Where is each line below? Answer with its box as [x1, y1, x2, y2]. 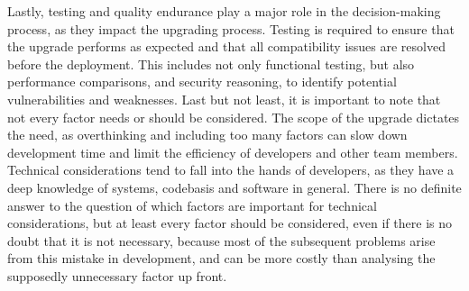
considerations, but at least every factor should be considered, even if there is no [7, 214, 452, 232]
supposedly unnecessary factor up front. [7, 266, 227, 285]
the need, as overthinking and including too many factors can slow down [7, 125, 408, 144]
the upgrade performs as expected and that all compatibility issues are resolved [7, 37, 446, 56]
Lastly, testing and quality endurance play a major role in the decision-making [7, 2, 441, 20]
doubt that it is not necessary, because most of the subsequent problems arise [7, 231, 436, 250]
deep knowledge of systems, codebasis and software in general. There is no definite [7, 177, 462, 196]
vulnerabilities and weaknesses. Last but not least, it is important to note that [7, 89, 441, 108]
